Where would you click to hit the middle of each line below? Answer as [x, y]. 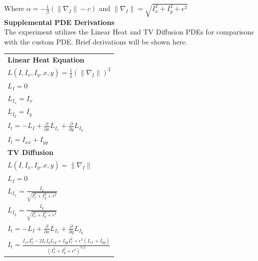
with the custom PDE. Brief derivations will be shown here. [96, 41]
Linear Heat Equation [46, 60]
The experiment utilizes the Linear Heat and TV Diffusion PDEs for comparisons [129, 32]
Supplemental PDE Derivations [59, 22]
